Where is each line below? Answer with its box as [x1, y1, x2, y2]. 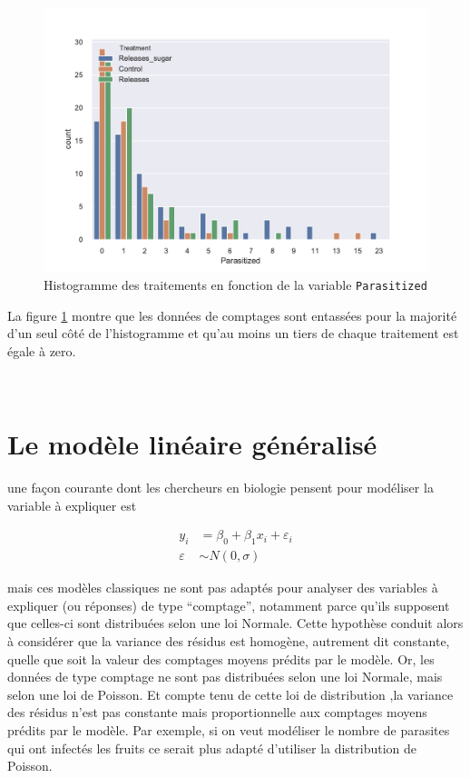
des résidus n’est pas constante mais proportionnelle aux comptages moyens [7, 703, 427, 722]
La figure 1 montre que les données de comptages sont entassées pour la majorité [7, 305, 457, 324]
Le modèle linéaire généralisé [7, 425, 377, 463]
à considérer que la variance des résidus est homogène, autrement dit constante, [7, 632, 450, 651]
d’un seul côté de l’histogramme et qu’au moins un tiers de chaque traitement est [7, 324, 459, 343]
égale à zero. [7, 341, 76, 360]
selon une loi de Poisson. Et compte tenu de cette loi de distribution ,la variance [7, 684, 454, 703]
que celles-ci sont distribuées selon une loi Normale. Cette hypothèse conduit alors [7, 613, 464, 633]
